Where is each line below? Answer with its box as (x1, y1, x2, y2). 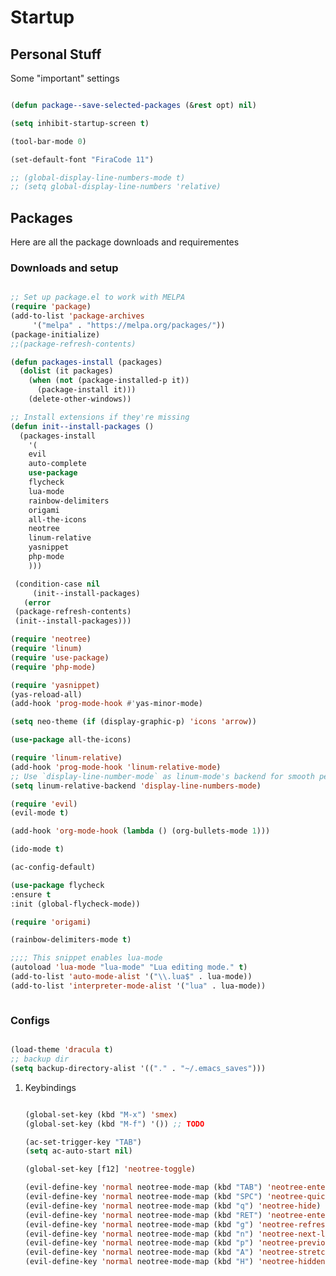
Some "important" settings (10, 72, 120, 84)
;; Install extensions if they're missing (10, 412, 190, 422)
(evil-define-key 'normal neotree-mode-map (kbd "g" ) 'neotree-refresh (24, 1219, 330, 1230)
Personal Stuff (10, 46, 102, 63)
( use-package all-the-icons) (10, 735, 132, 745)
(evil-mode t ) (10, 808, 70, 818)
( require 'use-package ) (10, 652, 110, 663)
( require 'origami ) (10, 917, 92, 927)
